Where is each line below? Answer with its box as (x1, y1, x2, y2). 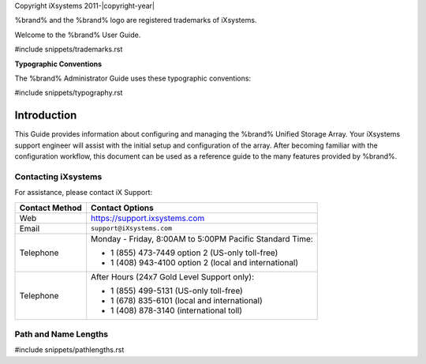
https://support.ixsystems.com (91, 212, 205, 223)
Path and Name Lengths (14, 328, 109, 340)
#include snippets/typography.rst (14, 88, 123, 98)
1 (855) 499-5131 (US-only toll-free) (110, 285, 244, 296)
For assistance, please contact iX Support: (14, 188, 153, 197)
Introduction (14, 109, 77, 122)
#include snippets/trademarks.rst (14, 44, 123, 54)
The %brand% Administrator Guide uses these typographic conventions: (14, 73, 252, 83)
